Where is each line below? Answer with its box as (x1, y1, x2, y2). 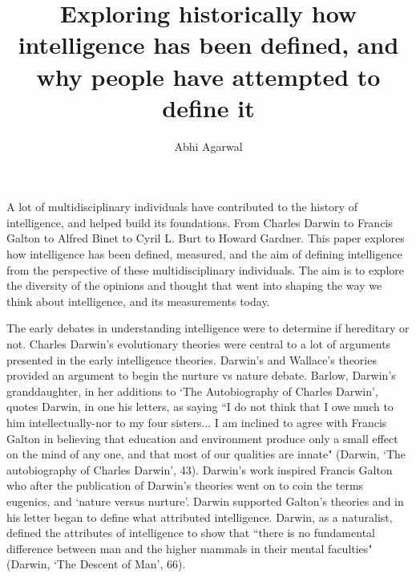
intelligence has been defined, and (18, 28, 399, 61)
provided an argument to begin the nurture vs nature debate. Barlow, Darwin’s (6, 367, 396, 384)
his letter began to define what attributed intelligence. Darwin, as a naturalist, (6, 508, 393, 525)
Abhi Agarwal (174, 137, 243, 154)
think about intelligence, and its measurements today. (6, 292, 270, 309)
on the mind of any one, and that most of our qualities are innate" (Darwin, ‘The (6, 446, 406, 462)
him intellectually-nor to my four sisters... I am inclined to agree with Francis (6, 414, 387, 430)
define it (162, 91, 255, 124)
